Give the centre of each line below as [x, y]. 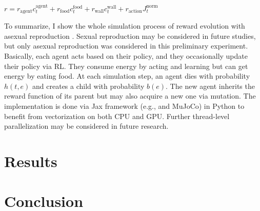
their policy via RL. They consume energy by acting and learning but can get [126, 66]
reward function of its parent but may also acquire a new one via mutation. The [130, 96]
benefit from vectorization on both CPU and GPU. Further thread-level [117, 116]
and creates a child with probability [88, 86]
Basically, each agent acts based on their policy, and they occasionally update [126, 56]
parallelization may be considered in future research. [86, 126]
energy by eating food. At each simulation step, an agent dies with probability [127, 76]
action [135, 11]
